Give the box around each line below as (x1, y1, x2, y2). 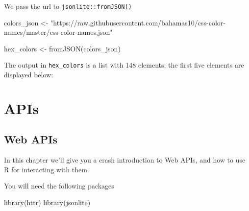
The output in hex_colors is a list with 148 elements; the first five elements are (4, 60, 244, 70)
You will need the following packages (4, 181, 114, 191)
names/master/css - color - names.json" (4, 27, 113, 37)
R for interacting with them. (4, 164, 89, 174)
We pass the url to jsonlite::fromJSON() (4, 1, 132, 11)
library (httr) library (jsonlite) (4, 197, 91, 208)
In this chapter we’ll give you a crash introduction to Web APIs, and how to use (4, 155, 246, 165)
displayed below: (4, 70, 53, 80)
